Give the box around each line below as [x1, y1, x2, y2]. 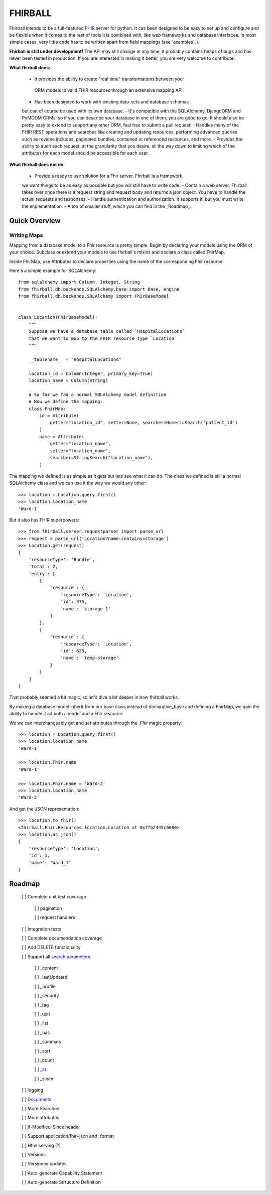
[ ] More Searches [22, 1105, 60, 1111]
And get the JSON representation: [9, 806, 80, 812]
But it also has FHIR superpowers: [9, 517, 80, 523]
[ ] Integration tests [22, 926, 61, 932]
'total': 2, [28, 564, 58, 570]
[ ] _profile [34, 983, 56, 989]
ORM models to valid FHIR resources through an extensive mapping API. [34, 87, 184, 93]
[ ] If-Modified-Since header [22, 1124, 80, 1130]
